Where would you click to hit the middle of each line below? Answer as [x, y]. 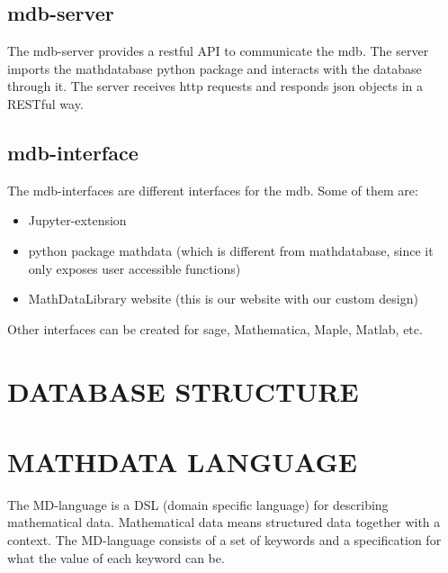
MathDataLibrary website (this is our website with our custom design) [223, 299]
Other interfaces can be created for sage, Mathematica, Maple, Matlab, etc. [215, 328]
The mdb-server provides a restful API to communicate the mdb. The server [218, 51]
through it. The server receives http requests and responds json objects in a [215, 86]
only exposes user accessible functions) [134, 268]
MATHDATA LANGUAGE [182, 461]
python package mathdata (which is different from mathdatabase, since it [231, 250]
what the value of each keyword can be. [116, 557]
